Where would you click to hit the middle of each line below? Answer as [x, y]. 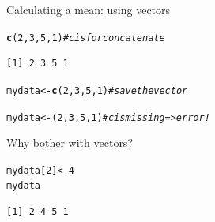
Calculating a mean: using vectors [89, 9]
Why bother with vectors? [70, 143]
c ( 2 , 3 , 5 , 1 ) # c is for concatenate [86, 38]
